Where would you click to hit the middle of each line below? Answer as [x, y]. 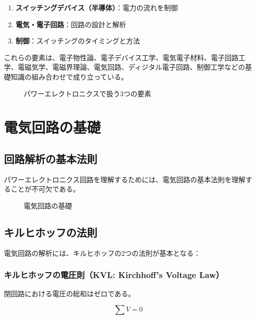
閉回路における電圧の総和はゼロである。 [70, 293]
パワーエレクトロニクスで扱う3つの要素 [88, 93]
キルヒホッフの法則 [51, 232]
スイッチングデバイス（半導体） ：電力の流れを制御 [97, 7]
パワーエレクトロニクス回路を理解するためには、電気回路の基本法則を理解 [125, 179]
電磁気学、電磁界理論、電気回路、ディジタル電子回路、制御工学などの [131, 67]
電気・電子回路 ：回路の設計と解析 [71, 24]
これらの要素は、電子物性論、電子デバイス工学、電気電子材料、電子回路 [121, 57]
